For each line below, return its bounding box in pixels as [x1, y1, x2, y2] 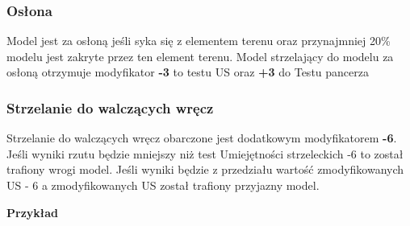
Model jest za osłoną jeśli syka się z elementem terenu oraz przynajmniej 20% [6, 32, 391, 49]
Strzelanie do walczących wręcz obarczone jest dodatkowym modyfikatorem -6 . [6, 129, 397, 146]
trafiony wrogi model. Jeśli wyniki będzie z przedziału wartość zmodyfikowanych [6, 161, 404, 178]
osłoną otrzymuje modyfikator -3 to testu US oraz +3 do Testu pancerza [6, 64, 369, 80]
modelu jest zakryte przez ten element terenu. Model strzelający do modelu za [6, 47, 394, 64]
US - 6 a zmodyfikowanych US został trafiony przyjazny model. [6, 177, 320, 193]
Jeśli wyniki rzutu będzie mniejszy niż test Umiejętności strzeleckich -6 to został [6, 145, 404, 162]
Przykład [6, 203, 58, 220]
